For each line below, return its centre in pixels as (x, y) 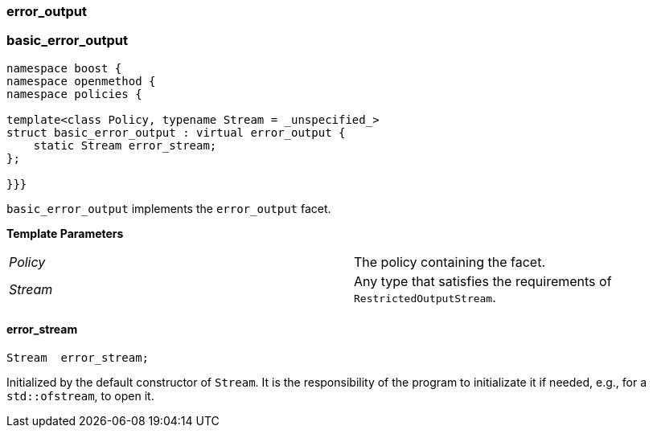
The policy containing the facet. (450, 262)
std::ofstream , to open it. (80, 395)
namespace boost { (64, 68)
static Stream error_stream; (125, 145)
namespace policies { (74, 94)
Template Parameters (65, 233)
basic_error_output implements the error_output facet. (169, 208)
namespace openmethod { (81, 81)
